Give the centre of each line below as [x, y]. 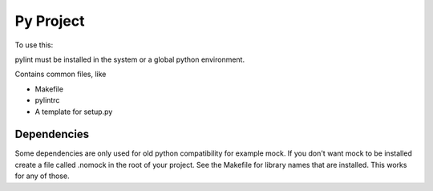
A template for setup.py [74, 112]
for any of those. [42, 176]
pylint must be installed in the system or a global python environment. [129, 59]
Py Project [50, 21]
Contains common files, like [61, 74]
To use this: [34, 45]
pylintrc [47, 100]
